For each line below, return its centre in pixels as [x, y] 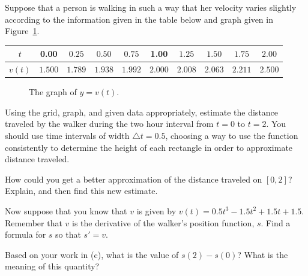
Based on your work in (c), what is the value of [92, 254]
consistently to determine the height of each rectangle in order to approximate [149, 147]
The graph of [53, 92]
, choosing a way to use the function [232, 135]
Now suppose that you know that [66, 210]
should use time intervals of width [67, 135]
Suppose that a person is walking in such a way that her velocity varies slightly [151, 7]
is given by [156, 210]
